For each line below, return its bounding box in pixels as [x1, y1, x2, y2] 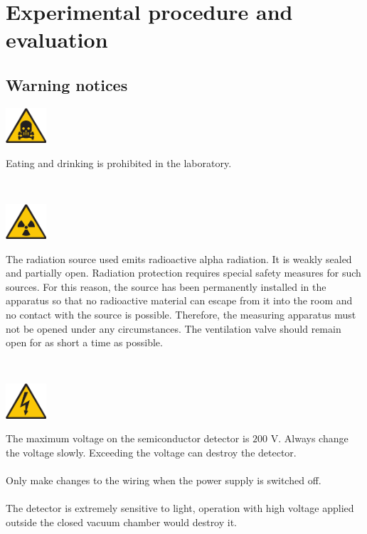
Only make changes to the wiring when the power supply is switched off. [6, 473, 321, 488]
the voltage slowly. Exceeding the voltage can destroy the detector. [6, 444, 297, 459]
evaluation [6, 25, 108, 54]
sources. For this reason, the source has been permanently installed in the [6, 279, 326, 294]
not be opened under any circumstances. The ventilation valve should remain [6, 321, 341, 336]
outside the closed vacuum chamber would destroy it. [6, 514, 238, 529]
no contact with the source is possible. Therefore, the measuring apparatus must [6, 307, 356, 322]
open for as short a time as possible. [6, 335, 163, 350]
